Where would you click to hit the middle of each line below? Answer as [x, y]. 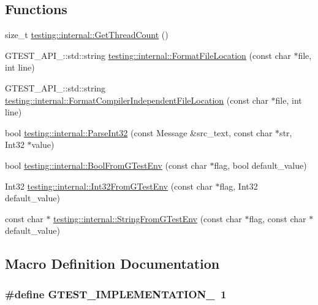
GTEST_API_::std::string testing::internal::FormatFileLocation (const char [148, 55]
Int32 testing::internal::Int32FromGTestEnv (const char [109, 186]
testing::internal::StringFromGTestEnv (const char [148, 218]
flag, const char [278, 218]
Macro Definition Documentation [112, 264]
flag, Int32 [239, 186]
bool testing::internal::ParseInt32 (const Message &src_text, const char [139, 132]
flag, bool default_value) [260, 165]
